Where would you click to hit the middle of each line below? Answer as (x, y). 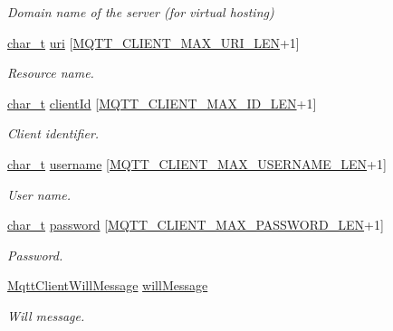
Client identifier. (53, 133)
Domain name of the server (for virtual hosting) (141, 12)
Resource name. (51, 73)
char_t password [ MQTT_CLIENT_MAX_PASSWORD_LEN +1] (196, 225)
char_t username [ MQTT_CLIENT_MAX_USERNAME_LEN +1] (197, 163)
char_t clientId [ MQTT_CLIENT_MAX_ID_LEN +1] (162, 103)
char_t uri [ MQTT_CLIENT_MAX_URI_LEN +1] (153, 42)
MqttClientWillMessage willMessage (108, 285)
